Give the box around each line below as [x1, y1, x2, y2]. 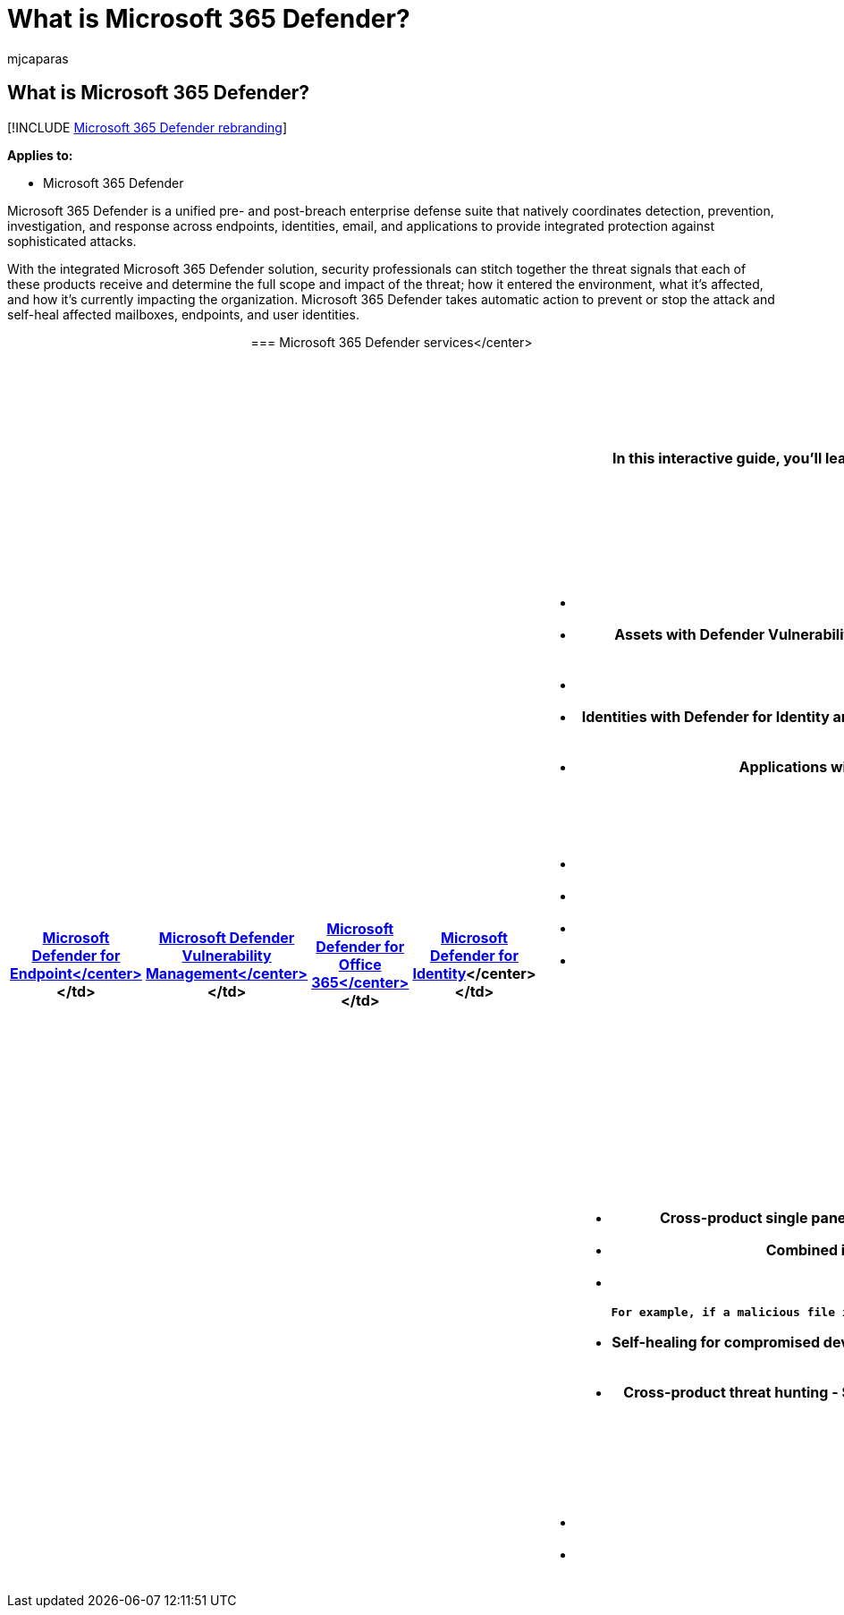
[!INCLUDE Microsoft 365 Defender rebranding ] [7, 119, 288, 135]
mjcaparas [7, 50, 69, 66]
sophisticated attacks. [7, 233, 137, 249]
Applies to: [7, 147, 73, 163]
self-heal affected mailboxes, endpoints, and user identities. [7, 306, 359, 322]
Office [338, 956, 382, 974]
